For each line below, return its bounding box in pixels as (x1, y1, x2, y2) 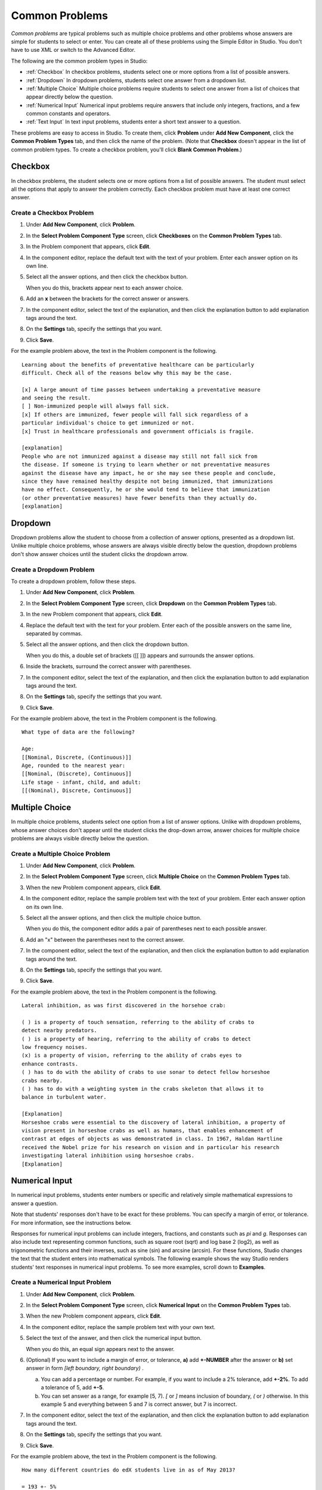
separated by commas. (26, 629, 83, 637)
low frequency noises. (21, 1044, 88, 1051)
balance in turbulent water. (21, 1094, 107, 1101)
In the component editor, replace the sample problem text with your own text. (26, 1323, 216, 1330)
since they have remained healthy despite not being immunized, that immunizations (21, 478, 274, 485)
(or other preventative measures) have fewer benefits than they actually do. (21, 495, 258, 501)
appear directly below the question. (26, 93, 113, 101)
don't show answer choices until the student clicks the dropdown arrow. (11, 550, 188, 557)
